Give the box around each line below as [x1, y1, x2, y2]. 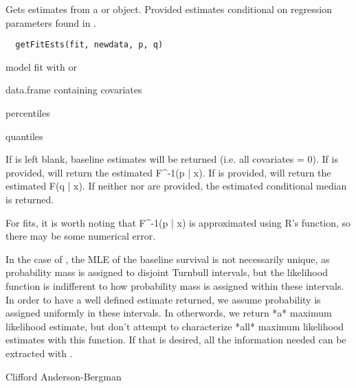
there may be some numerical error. [5, 229, 156, 243]
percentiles [5, 106, 50, 120]
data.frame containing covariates [5, 82, 142, 97]
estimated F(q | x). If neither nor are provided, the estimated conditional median [5, 179, 347, 193]
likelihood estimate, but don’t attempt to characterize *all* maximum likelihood [5, 319, 344, 333]
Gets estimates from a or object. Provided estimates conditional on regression [5, 2, 333, 16]
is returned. [5, 192, 54, 206]
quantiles [5, 128, 43, 143]
